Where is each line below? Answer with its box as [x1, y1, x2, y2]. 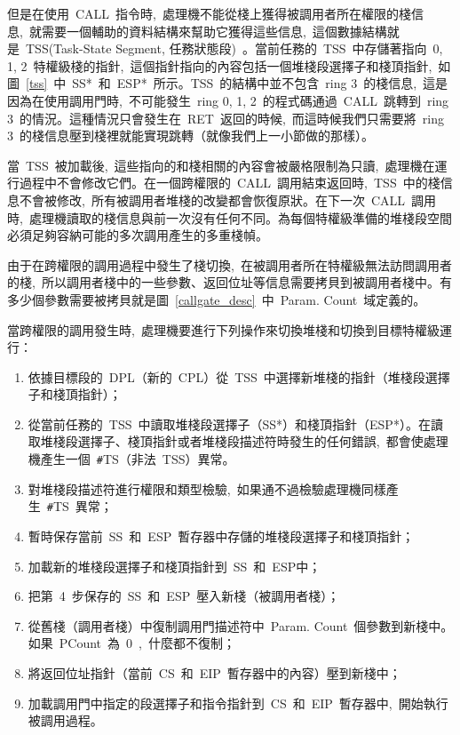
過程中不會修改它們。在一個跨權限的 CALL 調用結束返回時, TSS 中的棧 [19, 173, 440, 192]
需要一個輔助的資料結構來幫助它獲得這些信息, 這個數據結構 [41, 21, 387, 40]
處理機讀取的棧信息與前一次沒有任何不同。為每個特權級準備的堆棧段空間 [28, 208, 452, 227]
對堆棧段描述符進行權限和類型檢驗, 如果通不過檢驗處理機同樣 [28, 479, 386, 498]
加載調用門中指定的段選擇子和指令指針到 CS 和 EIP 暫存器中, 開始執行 [28, 693, 448, 712]
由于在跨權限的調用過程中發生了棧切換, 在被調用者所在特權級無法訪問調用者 [7, 255, 452, 274]
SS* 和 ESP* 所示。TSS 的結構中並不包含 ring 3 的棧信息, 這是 [72, 74, 448, 92]
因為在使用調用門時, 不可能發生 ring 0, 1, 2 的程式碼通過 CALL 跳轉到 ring [7, 91, 449, 109]
